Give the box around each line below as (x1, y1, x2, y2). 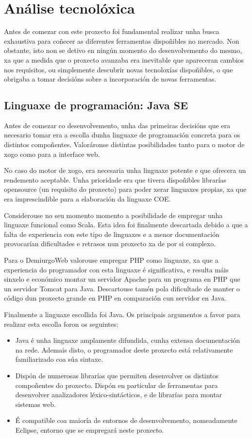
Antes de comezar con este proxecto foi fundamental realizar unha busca (4, 26, 219, 36)
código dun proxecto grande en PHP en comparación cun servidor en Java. (4, 293, 226, 303)
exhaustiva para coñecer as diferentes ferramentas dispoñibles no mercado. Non (4, 35, 239, 46)
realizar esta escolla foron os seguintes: (4, 319, 118, 329)
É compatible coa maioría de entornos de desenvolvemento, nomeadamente (15, 415, 237, 425)
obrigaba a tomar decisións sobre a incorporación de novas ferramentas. (4, 74, 217, 84)
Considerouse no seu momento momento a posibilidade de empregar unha (4, 210, 223, 220)
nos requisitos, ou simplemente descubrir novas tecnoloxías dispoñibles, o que (4, 64, 233, 74)
